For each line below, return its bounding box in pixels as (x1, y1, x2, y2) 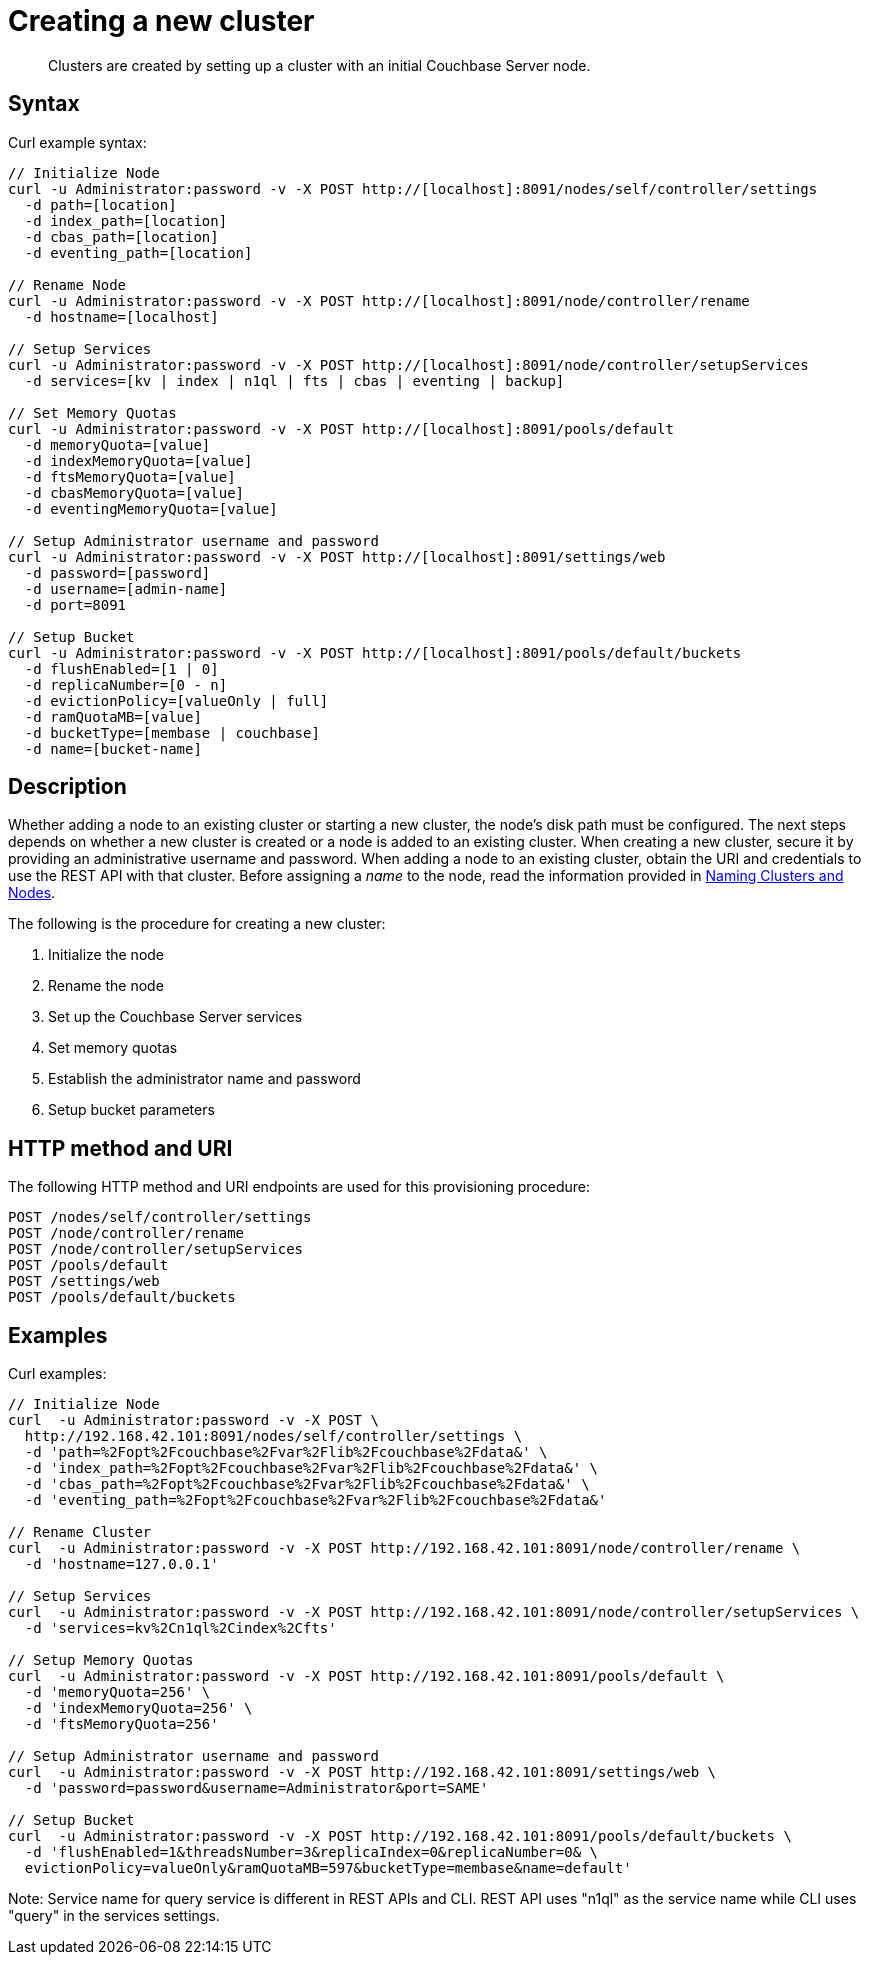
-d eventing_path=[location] (24, 244, 253, 261)
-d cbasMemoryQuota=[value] (24, 484, 245, 501)
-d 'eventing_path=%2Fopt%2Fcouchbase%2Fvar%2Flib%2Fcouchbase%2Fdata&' (24, 1492, 607, 1509)
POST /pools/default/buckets (8, 1289, 236, 1306)
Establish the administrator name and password (48, 1070, 361, 1088)
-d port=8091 (24, 596, 127, 613)
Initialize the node (48, 946, 165, 964)
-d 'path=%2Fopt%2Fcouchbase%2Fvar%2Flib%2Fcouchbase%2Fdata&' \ (24, 1444, 548, 1461)
